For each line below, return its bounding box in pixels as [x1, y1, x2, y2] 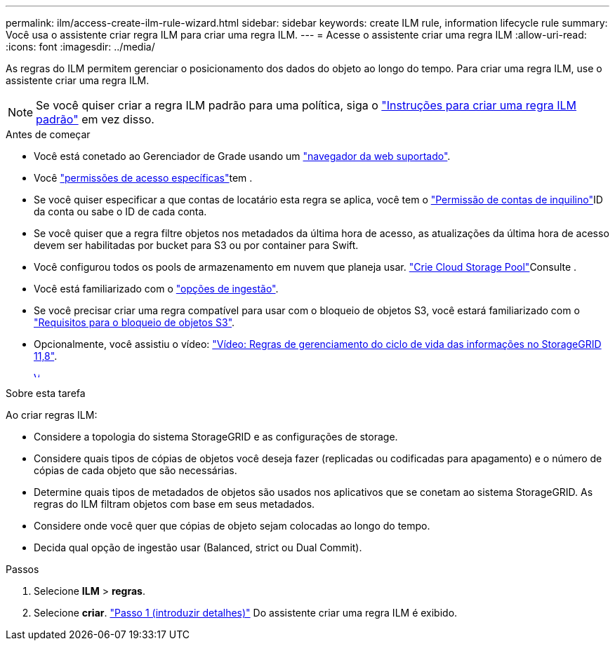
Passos [6, 563, 39, 575]
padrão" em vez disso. [36, 112, 154, 126]
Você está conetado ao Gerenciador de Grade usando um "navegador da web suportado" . [34, 150, 451, 162]
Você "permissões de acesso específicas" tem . [34, 172, 253, 184]
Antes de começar [6, 128, 91, 140]
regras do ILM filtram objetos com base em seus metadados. [34, 498, 315, 510]
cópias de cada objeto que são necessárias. [34, 464, 237, 476]
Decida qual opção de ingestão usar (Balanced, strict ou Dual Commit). [34, 541, 362, 553]
